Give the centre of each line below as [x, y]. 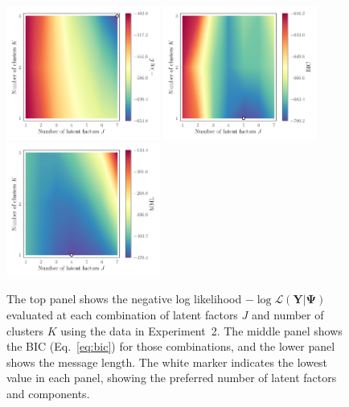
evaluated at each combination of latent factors [122, 314]
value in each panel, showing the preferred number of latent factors [172, 378]
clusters [25, 330]
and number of [287, 314]
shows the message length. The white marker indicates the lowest [167, 362]
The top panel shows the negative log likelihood [124, 299]
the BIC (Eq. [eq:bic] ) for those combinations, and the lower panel [171, 346]
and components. [48, 393]
